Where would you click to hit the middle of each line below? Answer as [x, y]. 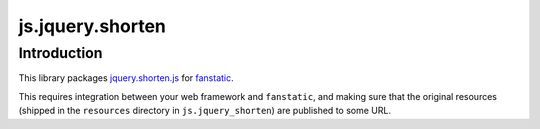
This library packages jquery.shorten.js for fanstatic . [126, 78]
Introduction [60, 53]
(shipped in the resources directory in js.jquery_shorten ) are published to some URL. [205, 111]
